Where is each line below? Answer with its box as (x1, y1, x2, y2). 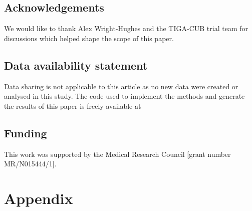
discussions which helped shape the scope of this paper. (4, 33, 174, 43)
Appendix (4, 187, 73, 208)
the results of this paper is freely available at (4, 100, 141, 111)
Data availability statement (4, 57, 148, 73)
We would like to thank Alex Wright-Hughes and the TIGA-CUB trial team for (4, 23, 248, 34)
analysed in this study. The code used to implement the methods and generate (4, 91, 245, 101)
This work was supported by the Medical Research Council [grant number (4, 148, 231, 159)
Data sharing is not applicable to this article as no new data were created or (4, 81, 238, 91)
